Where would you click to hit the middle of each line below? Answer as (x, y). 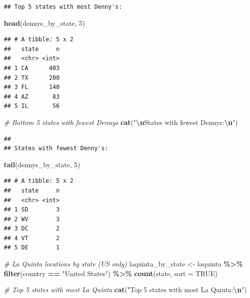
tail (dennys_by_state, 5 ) (42, 164)
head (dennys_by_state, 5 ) (45, 23)
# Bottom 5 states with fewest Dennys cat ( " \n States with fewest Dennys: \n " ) (121, 122)
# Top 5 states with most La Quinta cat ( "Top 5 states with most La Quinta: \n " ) (125, 289)
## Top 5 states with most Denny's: (63, 7)
